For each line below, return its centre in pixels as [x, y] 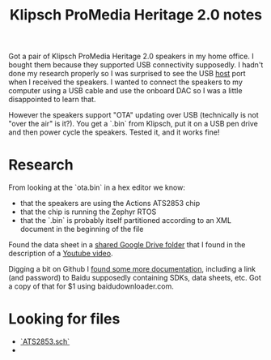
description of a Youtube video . [61, 254]
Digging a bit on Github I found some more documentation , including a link [132, 269]
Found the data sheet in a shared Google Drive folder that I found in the [127, 245]
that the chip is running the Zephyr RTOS [88, 212]
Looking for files [64, 319]
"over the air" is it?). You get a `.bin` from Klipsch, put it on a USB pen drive [133, 124]
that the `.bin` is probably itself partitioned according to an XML [126, 221]
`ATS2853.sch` [45, 341]
